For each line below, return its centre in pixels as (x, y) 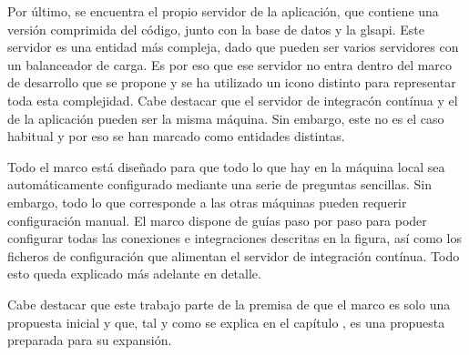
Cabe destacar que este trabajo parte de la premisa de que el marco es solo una (229, 304)
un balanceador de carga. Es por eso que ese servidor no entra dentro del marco (230, 64)
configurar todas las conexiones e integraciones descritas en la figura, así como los (234, 238)
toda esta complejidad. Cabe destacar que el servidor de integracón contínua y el (233, 100)
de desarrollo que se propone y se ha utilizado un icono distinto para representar (232, 82)
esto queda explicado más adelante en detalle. (134, 274)
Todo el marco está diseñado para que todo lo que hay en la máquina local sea (226, 166)
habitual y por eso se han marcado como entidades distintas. (176, 136)
